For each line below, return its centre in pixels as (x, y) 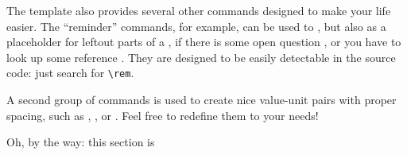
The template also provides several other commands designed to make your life (199, 10)
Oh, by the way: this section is (81, 142)
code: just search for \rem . (70, 73)
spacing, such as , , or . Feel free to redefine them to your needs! (163, 115)
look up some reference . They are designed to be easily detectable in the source (201, 57)
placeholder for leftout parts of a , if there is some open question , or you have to (204, 42)
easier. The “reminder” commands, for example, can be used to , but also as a (196, 26)
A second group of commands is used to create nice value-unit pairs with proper (202, 100)
